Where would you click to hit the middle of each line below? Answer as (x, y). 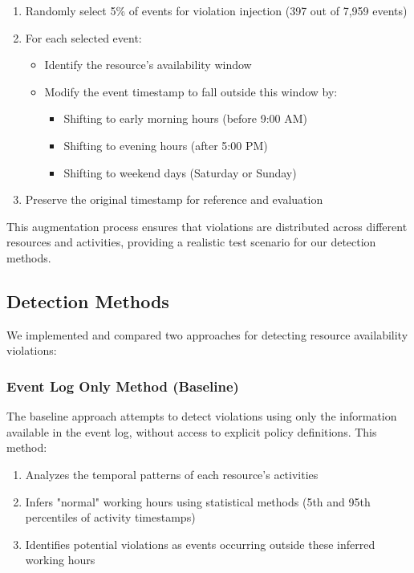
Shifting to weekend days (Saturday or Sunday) (180, 172)
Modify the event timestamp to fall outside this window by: (191, 91)
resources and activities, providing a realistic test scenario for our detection (191, 242)
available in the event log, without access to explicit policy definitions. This (192, 431)
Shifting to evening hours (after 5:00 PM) (166, 145)
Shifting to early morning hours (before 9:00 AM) (186, 118)
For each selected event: (83, 37)
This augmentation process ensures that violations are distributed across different (207, 226)
